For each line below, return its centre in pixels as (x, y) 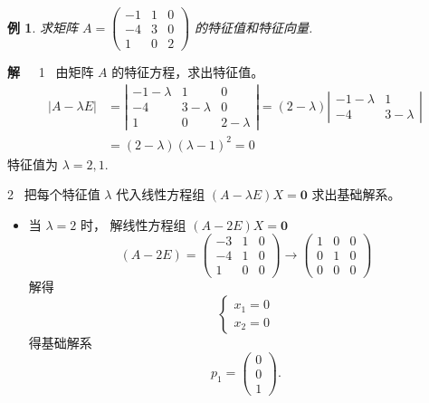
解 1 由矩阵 (51, 72)
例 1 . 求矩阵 (43, 27)
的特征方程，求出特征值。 (188, 72)
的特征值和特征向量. (254, 27)
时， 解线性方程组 (133, 224)
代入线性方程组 (161, 194)
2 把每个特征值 (54, 194)
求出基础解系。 (356, 194)
